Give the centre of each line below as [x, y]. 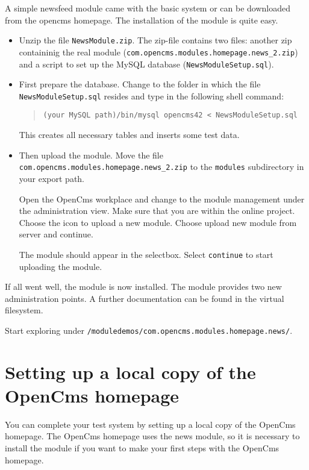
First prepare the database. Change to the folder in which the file [140, 84]
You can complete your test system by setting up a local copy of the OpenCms [150, 424]
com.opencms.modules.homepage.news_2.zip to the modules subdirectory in [161, 167]
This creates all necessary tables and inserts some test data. [129, 135]
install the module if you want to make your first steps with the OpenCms [142, 448]
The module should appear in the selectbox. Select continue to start [146, 254]
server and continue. [56, 234]
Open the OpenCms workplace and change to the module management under [162, 199]
